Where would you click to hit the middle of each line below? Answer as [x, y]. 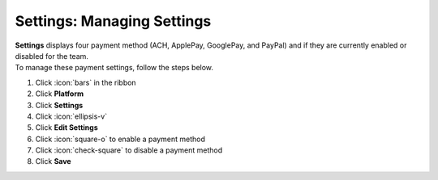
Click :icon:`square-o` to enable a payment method [120, 139]
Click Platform [60, 94]
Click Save [54, 161]
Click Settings [59, 105]
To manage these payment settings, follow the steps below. [114, 68]
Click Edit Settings [67, 128]
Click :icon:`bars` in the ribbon [86, 82]
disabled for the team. [52, 56]
